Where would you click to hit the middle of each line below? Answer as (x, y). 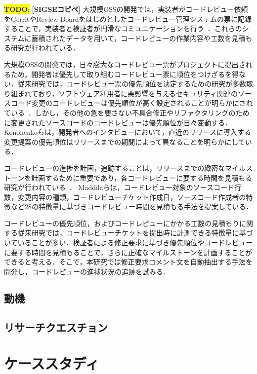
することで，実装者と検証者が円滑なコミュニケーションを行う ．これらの (123, 28)
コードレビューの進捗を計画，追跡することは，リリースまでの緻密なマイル (125, 168)
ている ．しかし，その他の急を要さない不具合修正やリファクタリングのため (127, 112)
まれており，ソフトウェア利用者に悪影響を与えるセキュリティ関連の (128, 93)
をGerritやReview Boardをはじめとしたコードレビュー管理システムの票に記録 (128, 19)
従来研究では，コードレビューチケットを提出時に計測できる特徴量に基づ (135, 233)
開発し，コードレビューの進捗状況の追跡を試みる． (87, 271)
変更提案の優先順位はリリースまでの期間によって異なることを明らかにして (125, 141)
